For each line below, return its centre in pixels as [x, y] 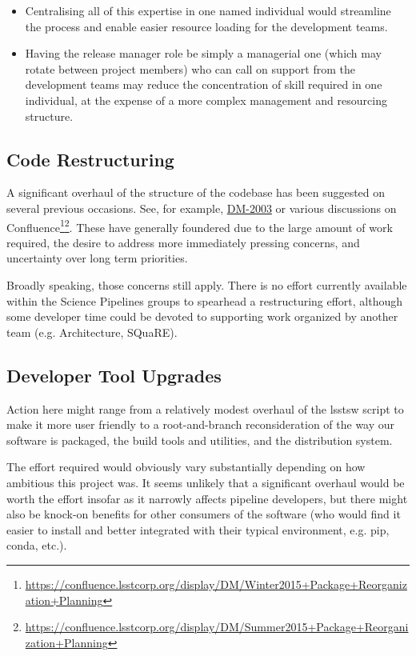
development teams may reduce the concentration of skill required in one [204, 84]
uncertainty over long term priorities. [97, 258]
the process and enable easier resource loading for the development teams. [206, 26]
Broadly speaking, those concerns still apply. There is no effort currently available [207, 284]
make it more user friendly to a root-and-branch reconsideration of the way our [201, 424]
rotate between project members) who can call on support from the [190, 68]
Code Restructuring [90, 159]
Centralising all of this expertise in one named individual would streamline [208, 10]
